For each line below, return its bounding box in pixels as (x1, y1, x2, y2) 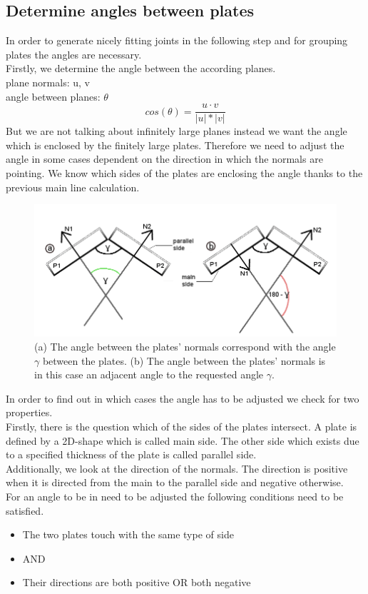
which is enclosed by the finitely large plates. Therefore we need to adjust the (6, 137, 344, 152)
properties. (6, 405, 53, 420)
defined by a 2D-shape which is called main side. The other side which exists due (6, 433, 359, 448)
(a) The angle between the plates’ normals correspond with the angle (34, 338, 336, 353)
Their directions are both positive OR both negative (22, 575, 251, 590)
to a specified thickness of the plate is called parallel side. (6, 447, 257, 462)
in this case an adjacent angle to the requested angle (34, 367, 264, 382)
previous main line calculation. (6, 179, 140, 194)
